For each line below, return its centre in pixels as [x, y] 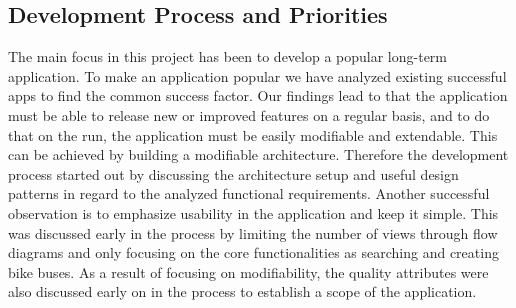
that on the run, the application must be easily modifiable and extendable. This [253, 134]
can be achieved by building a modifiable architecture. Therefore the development [258, 154]
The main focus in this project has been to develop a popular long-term [228, 56]
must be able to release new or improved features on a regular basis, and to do [249, 114]
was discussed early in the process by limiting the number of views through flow [253, 232]
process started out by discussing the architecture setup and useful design [233, 173]
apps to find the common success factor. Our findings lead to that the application [258, 95]
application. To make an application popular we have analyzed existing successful [257, 75]
